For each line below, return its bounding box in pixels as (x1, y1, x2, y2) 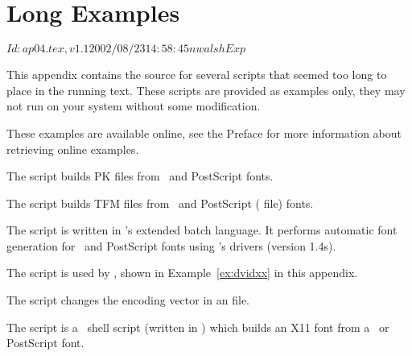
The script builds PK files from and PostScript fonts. (6, 168, 274, 184)
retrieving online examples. (6, 140, 139, 157)
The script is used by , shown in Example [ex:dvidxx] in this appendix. (6, 264, 358, 281)
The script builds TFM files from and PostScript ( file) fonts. (6, 194, 314, 211)
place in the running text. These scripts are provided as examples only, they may (6, 81, 406, 98)
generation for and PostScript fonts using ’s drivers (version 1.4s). (6, 237, 336, 254)
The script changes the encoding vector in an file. (6, 292, 249, 308)
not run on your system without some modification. (6, 97, 261, 114)
